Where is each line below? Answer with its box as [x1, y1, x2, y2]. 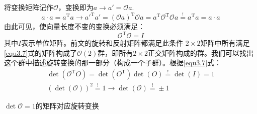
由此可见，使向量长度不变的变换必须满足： [4, 21, 145, 32]
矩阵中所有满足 [200, 38, 250, 48]
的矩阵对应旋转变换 [35, 100, 99, 110]
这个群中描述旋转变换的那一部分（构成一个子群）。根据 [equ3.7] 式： [4, 57, 222, 68]
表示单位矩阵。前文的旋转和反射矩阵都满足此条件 [21, 38, 184, 48]
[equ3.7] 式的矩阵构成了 [4, 47, 77, 58]
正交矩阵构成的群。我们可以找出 [147, 47, 253, 58]
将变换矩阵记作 [4, 2, 53, 12]
